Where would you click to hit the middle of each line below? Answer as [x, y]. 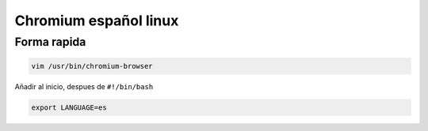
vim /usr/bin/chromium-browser [92, 66]
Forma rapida [50, 42]
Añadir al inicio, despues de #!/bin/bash [84, 86]
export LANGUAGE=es [69, 107]
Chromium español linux [97, 21]
